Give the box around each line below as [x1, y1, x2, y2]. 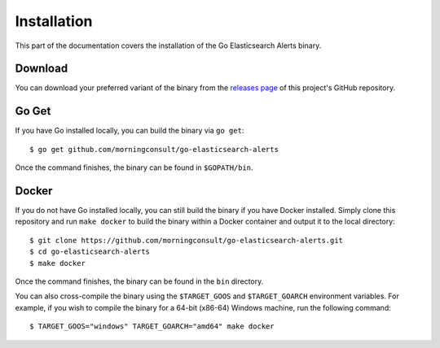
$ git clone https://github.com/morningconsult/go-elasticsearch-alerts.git [29, 236, 344, 245]
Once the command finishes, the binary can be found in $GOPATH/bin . [15, 163, 253, 172]
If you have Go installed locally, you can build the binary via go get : [15, 126, 244, 136]
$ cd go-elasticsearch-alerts [29, 247, 151, 256]
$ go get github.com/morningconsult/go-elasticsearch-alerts [29, 145, 279, 154]
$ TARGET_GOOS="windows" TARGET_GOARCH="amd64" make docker [29, 322, 275, 331]
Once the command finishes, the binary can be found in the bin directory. [15, 276, 264, 286]
